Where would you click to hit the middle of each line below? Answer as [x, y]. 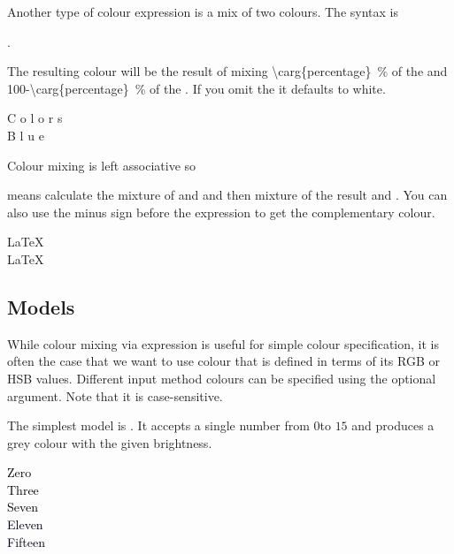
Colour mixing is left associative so [102, 165]
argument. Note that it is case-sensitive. [115, 395]
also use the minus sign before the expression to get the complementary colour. [221, 212]
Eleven [25, 524]
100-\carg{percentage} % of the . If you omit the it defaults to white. [196, 88]
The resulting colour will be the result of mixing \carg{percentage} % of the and [227, 71]
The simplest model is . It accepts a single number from [158, 425]
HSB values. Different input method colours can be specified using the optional [222, 378]
